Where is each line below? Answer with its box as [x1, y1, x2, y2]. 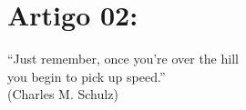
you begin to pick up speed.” [7, 66, 166, 85]
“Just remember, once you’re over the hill [7, 49, 239, 68]
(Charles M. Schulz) [7, 85, 118, 104]
